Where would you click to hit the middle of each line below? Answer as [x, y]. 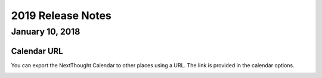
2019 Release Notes [61, 15]
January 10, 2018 [46, 32]
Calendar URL [37, 51]
